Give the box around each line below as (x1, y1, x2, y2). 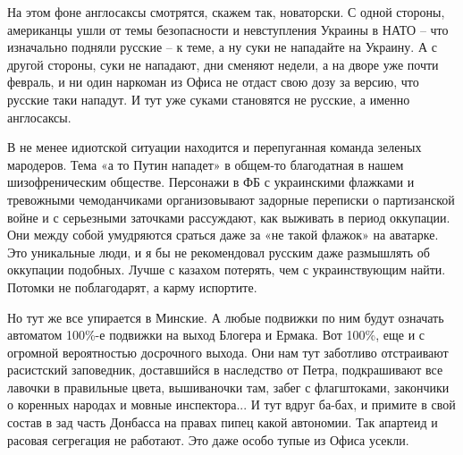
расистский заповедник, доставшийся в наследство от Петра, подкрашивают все (7, 360, 443, 379)
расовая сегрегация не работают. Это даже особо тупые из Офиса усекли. (7, 430, 409, 449)
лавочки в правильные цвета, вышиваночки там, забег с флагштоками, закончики (7, 377, 450, 396)
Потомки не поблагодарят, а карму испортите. (7, 277, 257, 296)
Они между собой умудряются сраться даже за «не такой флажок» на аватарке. (7, 225, 439, 244)
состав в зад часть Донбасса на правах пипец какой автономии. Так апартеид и (7, 413, 438, 432)
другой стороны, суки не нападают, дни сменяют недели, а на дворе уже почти (7, 55, 439, 73)
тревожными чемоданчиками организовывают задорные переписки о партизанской (7, 190, 455, 208)
